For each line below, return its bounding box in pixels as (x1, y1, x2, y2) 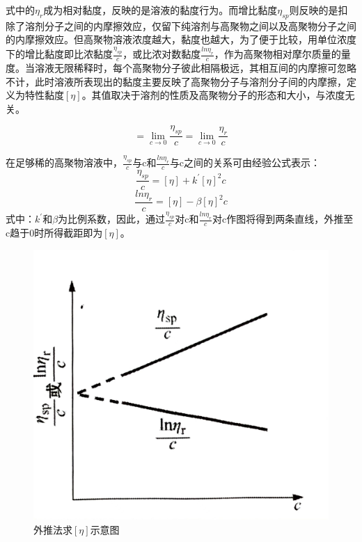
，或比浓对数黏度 (123, 47, 201, 61)
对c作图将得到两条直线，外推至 (212, 212, 354, 226)
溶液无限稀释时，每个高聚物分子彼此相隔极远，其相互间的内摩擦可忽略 (34, 61, 356, 75)
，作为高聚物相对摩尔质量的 (214, 47, 341, 61)
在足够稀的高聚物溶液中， (6, 155, 123, 170)
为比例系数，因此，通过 (58, 212, 166, 226)
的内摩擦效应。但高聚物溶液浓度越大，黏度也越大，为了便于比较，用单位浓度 (6, 32, 356, 47)
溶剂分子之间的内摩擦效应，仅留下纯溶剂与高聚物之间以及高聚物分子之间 (24, 18, 356, 33)
